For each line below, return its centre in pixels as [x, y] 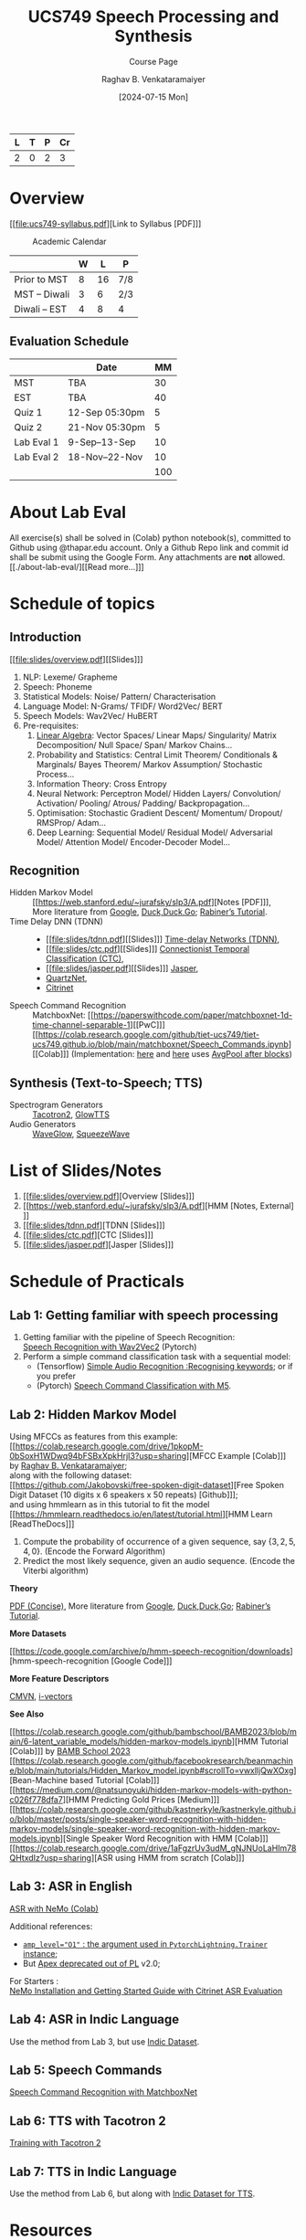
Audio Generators [42, 1125]
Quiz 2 [28, 427]
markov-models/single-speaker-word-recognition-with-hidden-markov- [145, 1828]
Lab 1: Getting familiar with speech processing [144, 1315]
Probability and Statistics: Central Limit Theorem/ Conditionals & [157, 755]
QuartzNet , [66, 978]
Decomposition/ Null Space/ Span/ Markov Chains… [134, 745]
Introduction [46, 637]
